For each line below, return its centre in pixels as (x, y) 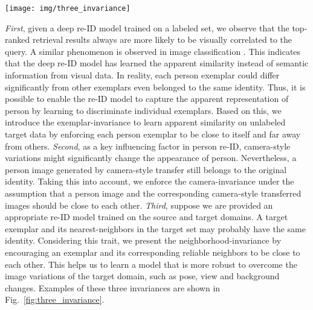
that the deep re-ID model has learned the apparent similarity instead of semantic (157, 63)
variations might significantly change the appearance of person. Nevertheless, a (151, 158)
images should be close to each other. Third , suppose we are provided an (139, 205)
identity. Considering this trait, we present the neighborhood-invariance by (143, 240)
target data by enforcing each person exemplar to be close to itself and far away (153, 134)
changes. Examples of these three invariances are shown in (113, 287)
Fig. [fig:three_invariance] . (55, 299)
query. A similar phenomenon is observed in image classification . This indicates (153, 51)
